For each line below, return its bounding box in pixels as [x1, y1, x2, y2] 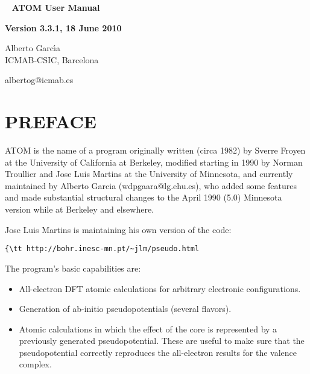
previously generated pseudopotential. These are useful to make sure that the [19, 334, 305, 347]
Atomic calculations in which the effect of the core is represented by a [19, 322, 277, 335]
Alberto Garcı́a [5, 42, 60, 54]
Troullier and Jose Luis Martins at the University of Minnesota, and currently [5, 167, 293, 180]
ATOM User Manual [11, 1, 100, 13]
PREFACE [5, 109, 96, 134]
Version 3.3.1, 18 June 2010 [5, 21, 122, 34]
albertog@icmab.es [5, 73, 74, 86]
